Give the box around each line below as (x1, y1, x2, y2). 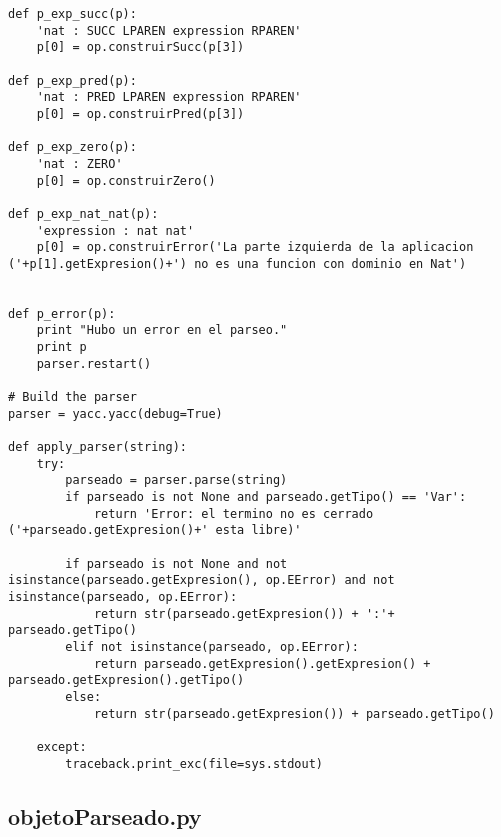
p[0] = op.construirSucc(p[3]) (36, 40, 245, 55)
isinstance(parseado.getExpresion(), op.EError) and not (8, 573, 395, 588)
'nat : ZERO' (36, 156, 123, 171)
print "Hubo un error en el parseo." (36, 323, 288, 338)
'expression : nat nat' (36, 223, 195, 238)
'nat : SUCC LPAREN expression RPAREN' (36, 23, 302, 38)
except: (36, 739, 87, 754)
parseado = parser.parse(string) (65, 473, 288, 488)
